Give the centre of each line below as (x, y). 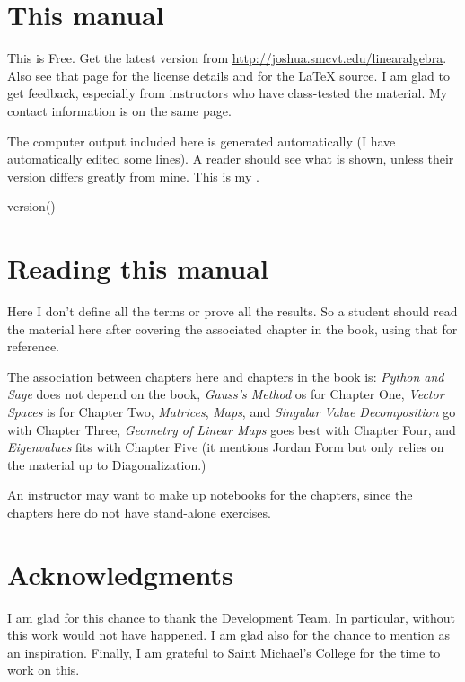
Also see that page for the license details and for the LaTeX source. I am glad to (228, 75)
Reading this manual (138, 268)
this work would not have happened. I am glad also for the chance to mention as (229, 635)
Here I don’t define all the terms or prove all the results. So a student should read (232, 311)
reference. (34, 346)
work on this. (44, 670)
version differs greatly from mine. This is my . (133, 176)
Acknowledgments (120, 574)
